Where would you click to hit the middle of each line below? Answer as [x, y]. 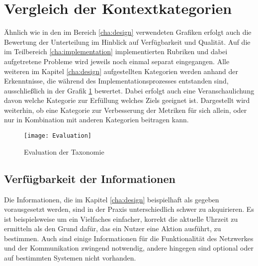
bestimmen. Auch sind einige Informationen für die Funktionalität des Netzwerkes [129, 238]
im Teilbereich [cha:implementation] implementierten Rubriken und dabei [116, 51]
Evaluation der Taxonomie [64, 151]
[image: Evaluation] [58, 136]
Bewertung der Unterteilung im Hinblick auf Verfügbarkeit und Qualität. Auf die [127, 42]
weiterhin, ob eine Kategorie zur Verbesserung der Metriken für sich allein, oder [126, 110]
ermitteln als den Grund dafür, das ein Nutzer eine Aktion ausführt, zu [113, 228]
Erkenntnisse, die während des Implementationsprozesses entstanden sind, [116, 81]
